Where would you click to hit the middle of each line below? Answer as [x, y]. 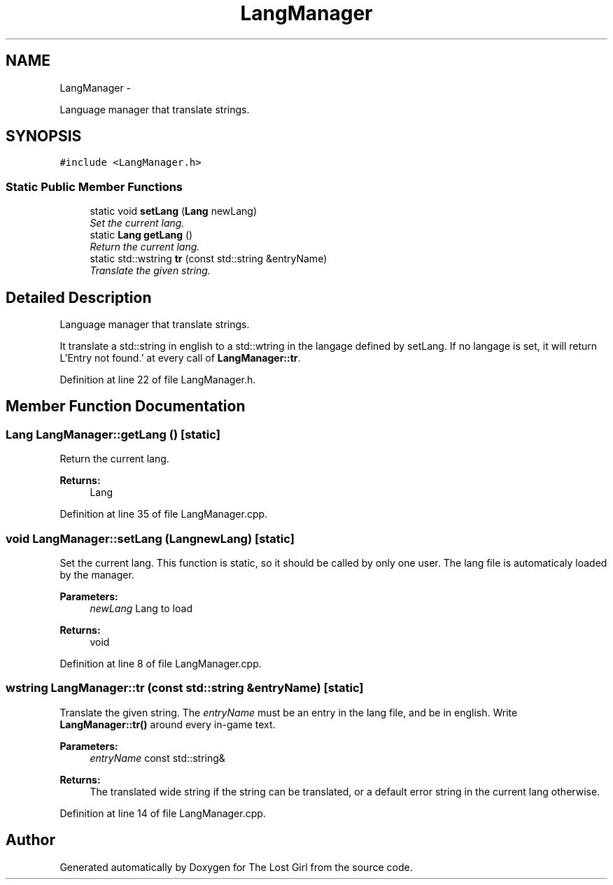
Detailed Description [79, 297]
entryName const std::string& [157, 758]
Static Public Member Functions [94, 186]
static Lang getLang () [141, 235]
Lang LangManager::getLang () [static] [113, 434]
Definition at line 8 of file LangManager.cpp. [161, 664]
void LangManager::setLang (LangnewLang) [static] [150, 538]
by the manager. [97, 575]
